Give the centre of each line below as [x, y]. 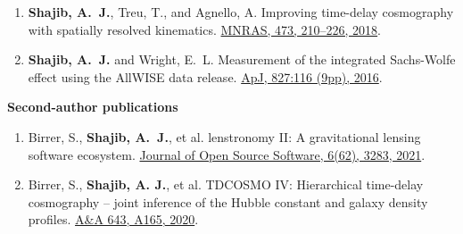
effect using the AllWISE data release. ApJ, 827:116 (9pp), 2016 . [205, 76]
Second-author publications [93, 107]
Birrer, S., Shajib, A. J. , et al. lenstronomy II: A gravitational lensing [224, 136]
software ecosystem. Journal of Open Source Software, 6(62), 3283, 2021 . [227, 154]
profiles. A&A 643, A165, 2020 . [113, 219]
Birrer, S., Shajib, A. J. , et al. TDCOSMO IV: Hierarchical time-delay [226, 184]
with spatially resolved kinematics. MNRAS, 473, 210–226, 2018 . [205, 29]
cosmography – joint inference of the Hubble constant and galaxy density [228, 201]
